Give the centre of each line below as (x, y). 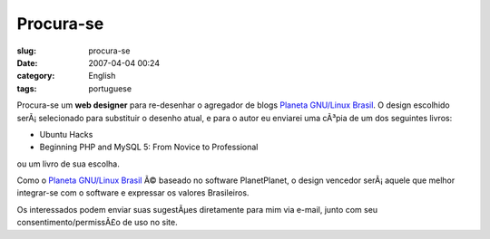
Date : (27, 62)
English (102, 76)
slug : (26, 51)
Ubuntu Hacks (66, 134)
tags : (27, 88)
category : (36, 76)
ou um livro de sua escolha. (68, 164)
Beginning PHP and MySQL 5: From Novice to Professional (149, 147)
